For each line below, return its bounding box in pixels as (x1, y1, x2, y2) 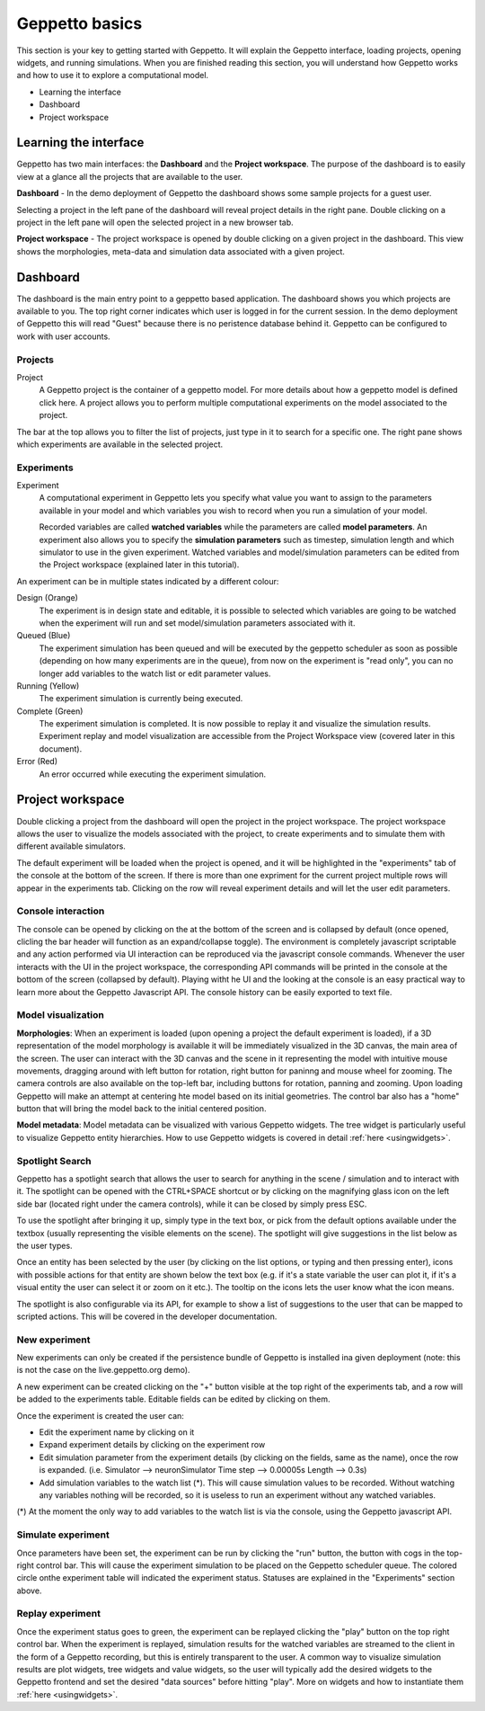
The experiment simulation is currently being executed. (39, 693, 243, 704)
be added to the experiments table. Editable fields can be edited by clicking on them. (16, 1394, 331, 1404)
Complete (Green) (16, 706, 84, 717)
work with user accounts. (16, 331, 111, 342)
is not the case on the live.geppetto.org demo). (16, 1365, 190, 1376)
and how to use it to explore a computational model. (16, 70, 209, 81)
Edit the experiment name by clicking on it (39, 1427, 195, 1438)
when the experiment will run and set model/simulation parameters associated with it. (39, 617, 356, 628)
